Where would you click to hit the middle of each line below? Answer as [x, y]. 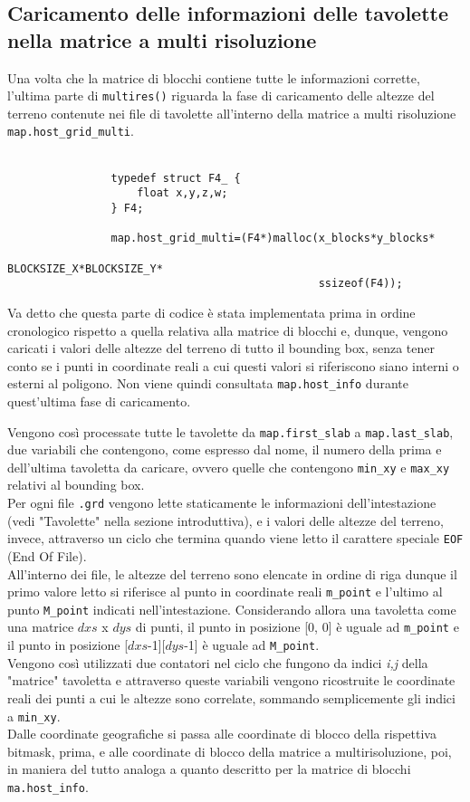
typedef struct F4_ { [176, 178]
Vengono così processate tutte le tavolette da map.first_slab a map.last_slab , [230, 431]
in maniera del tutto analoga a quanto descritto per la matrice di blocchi [209, 769]
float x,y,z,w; [182, 193]
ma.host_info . [48, 787]
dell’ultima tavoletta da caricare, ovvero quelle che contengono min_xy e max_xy [229, 467]
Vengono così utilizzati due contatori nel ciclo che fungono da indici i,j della [218, 662]
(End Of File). [47, 555]
